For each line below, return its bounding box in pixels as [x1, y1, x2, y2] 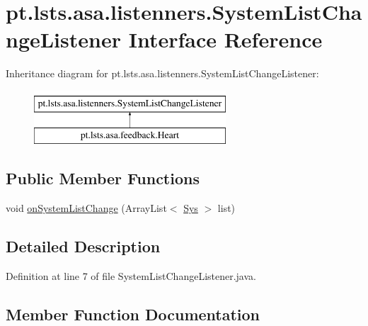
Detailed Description [6, 235, 161, 257]
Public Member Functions [6, 167, 200, 189]
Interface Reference [128, 25, 323, 54]
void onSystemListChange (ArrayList [6, 201, 167, 215]
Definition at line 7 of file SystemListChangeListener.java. [6, 269, 256, 283]
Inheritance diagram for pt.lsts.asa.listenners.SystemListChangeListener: [6, 66, 319, 81]
